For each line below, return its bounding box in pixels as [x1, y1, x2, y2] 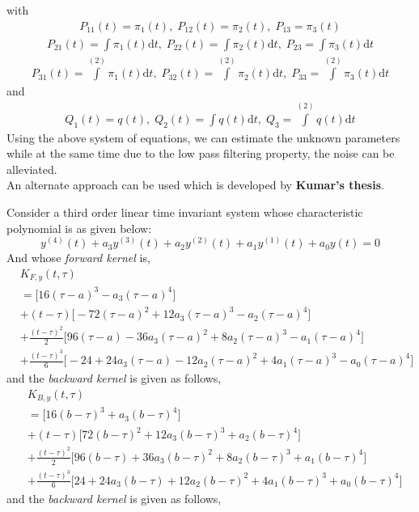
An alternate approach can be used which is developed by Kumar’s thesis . [6, 176, 384, 193]
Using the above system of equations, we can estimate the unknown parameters [6, 129, 400, 146]
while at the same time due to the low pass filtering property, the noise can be [6, 145, 395, 162]
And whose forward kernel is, [6, 249, 150, 266]
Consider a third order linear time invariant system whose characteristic [6, 204, 363, 221]
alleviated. [6, 160, 57, 177]
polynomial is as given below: [6, 219, 152, 236]
